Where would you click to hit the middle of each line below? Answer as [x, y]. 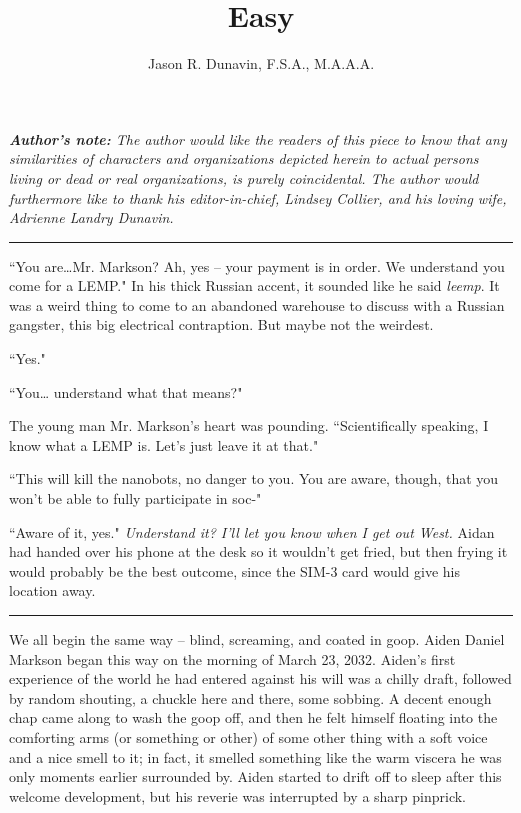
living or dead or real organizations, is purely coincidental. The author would [244, 177]
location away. [52, 590]
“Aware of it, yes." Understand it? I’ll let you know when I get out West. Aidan [252, 531]
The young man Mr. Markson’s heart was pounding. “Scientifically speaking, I [249, 425]
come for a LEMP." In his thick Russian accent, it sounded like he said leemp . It [254, 285]
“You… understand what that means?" [126, 391]
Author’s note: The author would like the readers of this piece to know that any [258, 138]
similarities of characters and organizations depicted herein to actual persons [244, 158]
